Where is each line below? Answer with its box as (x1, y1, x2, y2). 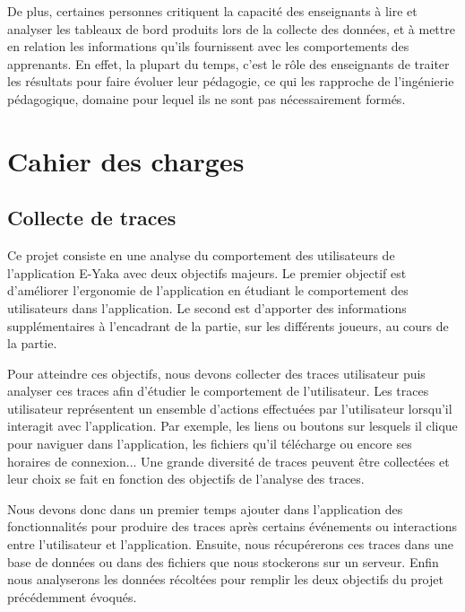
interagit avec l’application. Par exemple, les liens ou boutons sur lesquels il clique (7, 416, 458, 435)
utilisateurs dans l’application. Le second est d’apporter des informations (7, 298, 407, 317)
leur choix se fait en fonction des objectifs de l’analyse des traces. (7, 469, 365, 488)
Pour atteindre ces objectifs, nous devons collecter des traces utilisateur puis (7, 363, 426, 382)
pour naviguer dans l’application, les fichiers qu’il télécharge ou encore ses (7, 434, 412, 453)
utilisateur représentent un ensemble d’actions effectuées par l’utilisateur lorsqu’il (7, 398, 452, 417)
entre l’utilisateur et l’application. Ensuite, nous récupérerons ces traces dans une (7, 535, 453, 554)
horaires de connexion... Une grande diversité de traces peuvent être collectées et (7, 451, 450, 470)
